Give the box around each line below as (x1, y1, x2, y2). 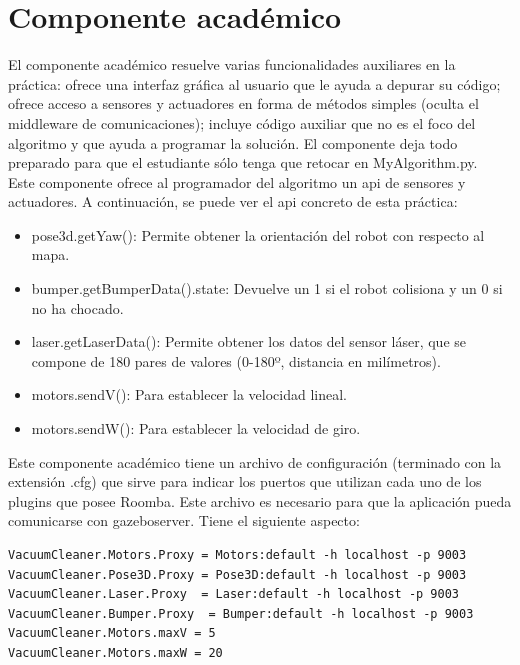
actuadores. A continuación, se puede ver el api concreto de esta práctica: (8, 191, 458, 212)
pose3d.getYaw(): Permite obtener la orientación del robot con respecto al (31, 224, 485, 245)
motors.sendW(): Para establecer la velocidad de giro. (31, 418, 361, 439)
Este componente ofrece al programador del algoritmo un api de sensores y (8, 171, 466, 192)
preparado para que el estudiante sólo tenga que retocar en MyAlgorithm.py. (8, 152, 478, 173)
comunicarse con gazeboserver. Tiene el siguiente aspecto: (8, 510, 360, 531)
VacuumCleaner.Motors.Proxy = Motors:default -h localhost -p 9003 (8, 548, 467, 562)
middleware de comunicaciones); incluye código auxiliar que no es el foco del (8, 112, 476, 133)
